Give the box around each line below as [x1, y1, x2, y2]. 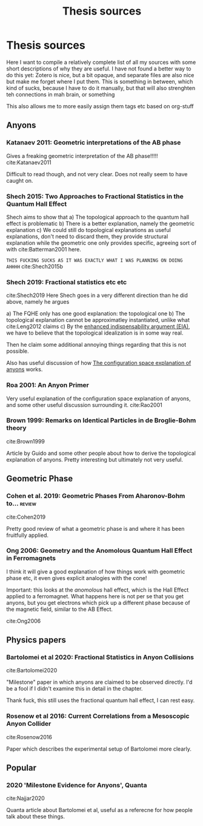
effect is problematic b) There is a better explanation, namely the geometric [6, 220, 195, 227]
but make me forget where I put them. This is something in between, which [6, 78, 193, 85]
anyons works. [6, 366, 43, 373]
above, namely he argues [6, 298, 70, 305]
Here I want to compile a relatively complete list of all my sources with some [6, 58, 196, 66]
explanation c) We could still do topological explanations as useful [6, 226, 171, 233]
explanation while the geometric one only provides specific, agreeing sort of [6, 239, 197, 247]
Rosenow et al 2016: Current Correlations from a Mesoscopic [6, 712, 190, 720]
